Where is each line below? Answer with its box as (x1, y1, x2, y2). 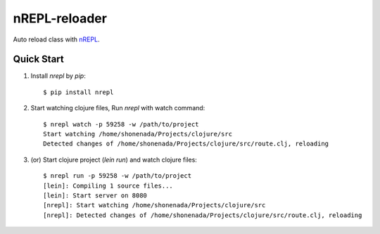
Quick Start (13, 53, 64, 65)
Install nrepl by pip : (30, 72, 86, 80)
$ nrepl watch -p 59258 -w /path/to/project (43, 120, 200, 128)
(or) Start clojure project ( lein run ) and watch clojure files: (30, 155, 197, 164)
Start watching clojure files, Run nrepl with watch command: (30, 104, 205, 112)
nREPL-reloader (13, 11, 107, 26)
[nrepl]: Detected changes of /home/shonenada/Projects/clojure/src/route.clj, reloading (43, 211, 362, 219)
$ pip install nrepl (43, 88, 114, 96)
